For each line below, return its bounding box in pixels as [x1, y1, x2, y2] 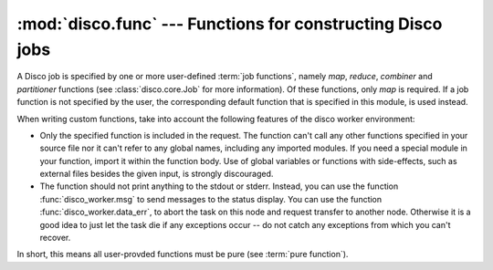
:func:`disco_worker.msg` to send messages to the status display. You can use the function [39, 193, 383, 204]
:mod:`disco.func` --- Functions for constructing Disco [16, 14, 443, 34]
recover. [39, 233, 71, 244]
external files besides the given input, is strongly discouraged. [39, 169, 274, 180]
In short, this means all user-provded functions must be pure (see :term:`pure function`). [16, 249, 349, 260]
